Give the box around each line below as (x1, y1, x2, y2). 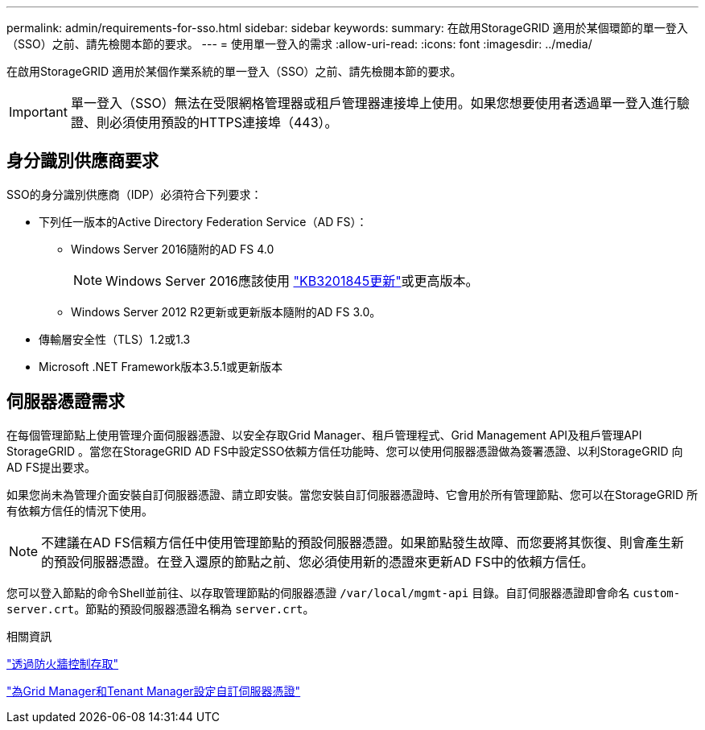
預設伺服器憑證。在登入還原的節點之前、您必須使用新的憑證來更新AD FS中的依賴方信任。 (54, 553, 594, 570)
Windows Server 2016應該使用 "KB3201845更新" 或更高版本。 (105, 272, 479, 289)
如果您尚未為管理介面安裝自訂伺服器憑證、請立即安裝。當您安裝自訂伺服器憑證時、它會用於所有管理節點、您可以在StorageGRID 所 (6, 487, 698, 501)
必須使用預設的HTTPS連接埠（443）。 (109, 114, 338, 130)
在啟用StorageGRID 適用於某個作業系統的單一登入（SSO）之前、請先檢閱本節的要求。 (6, 64, 462, 78)
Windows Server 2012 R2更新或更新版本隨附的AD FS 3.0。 (71, 304, 381, 319)
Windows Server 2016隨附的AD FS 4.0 (71, 241, 274, 256)
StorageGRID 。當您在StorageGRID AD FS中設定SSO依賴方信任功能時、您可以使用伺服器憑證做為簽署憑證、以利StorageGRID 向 (6, 443, 683, 458)
